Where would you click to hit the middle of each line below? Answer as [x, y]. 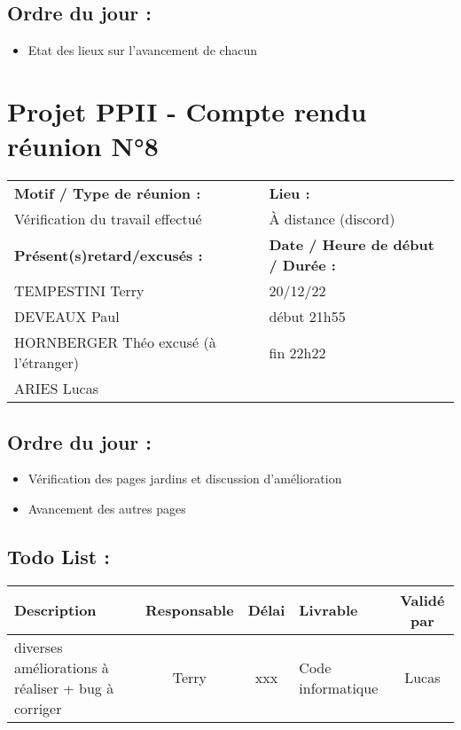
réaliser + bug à [64, 687]
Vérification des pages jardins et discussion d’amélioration [185, 479]
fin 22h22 [297, 352]
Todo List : [59, 556]
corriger [38, 708]
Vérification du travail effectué [108, 219]
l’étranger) [47, 363]
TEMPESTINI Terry [79, 291]
